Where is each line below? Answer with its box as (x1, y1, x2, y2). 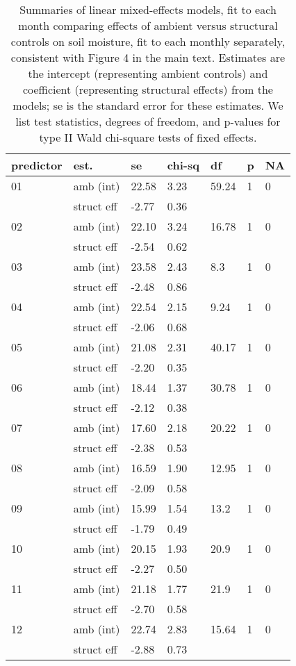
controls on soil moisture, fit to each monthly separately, (10, 33, 286, 49)
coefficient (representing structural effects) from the (22, 81, 273, 97)
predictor (11, 157, 63, 173)
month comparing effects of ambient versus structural (18, 17, 278, 33)
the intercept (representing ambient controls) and (28, 65, 268, 81)
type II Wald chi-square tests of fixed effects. (39, 129, 257, 145)
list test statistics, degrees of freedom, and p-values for (15, 113, 281, 129)
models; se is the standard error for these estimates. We (13, 97, 283, 113)
